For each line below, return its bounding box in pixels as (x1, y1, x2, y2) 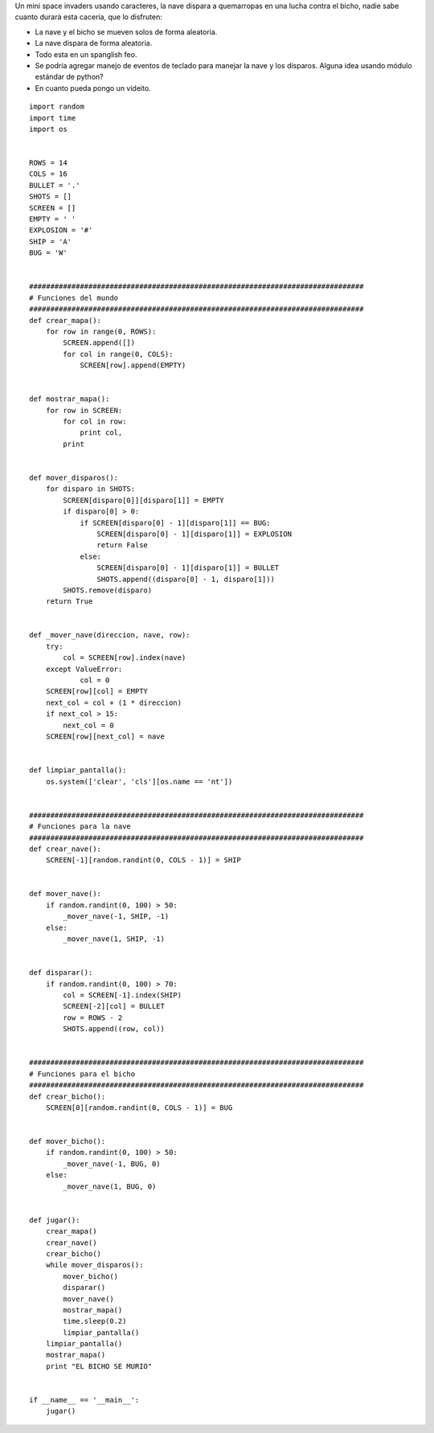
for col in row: (63, 417, 127, 426)
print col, (80, 428, 123, 437)
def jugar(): (29, 1215, 80, 1225)
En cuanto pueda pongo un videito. (35, 83, 152, 92)
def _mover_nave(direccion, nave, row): (29, 631, 190, 640)
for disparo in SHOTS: (45, 485, 136, 493)
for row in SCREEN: (45, 406, 123, 415)
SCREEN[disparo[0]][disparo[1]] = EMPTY (63, 495, 224, 505)
